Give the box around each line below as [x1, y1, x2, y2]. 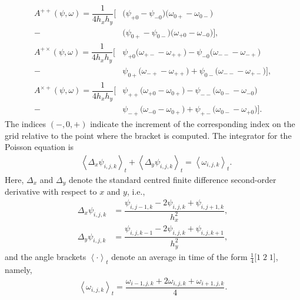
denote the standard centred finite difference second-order [68, 173, 276, 185]
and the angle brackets [5, 251, 86, 263]
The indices [5, 118, 46, 130]
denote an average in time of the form [111, 251, 248, 263]
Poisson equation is [5, 141, 74, 153]
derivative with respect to [5, 185, 97, 198]
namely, [5, 263, 32, 275]
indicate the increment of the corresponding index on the [90, 118, 295, 130]
